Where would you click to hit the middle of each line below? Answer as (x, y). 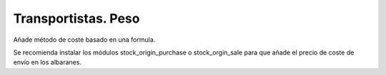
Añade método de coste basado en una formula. (84, 40)
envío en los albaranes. (48, 62)
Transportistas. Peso (76, 18)
